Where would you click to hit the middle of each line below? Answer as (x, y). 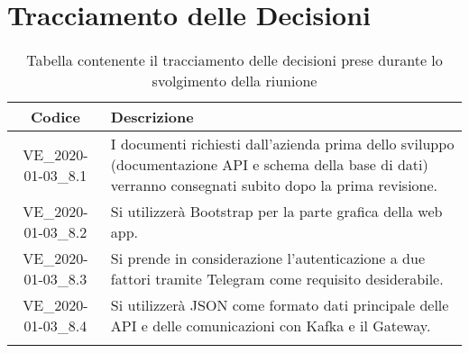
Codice (55, 117)
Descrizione (152, 117)
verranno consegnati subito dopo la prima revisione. (274, 186)
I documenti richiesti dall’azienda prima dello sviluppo (282, 144)
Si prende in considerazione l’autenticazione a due (268, 258)
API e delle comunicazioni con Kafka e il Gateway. (271, 326)
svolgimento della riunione (234, 81)
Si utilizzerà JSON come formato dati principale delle (280, 305)
